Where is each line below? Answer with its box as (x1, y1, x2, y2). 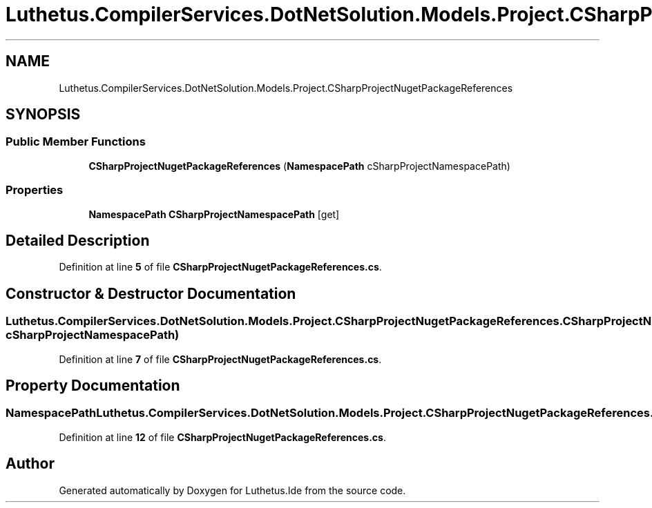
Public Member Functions (6, 135, 146, 149)
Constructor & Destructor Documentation (6, 284, 296, 302)
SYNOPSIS (6, 106, 81, 124)
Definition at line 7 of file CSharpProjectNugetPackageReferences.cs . (59, 353, 382, 365)
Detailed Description (6, 231, 150, 249)
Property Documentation (6, 377, 180, 395)
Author (6, 455, 55, 473)
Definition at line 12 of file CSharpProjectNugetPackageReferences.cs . (59, 431, 386, 443)
